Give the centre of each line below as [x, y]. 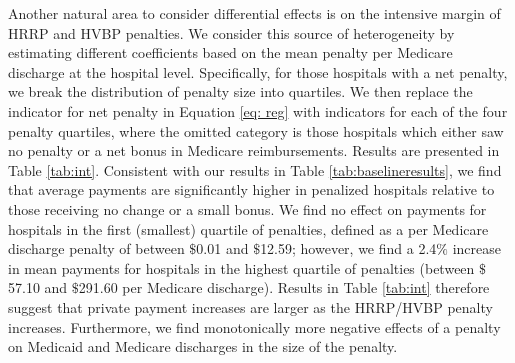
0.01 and [222, 248]
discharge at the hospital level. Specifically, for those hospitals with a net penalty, [258, 71]
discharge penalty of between [96, 248]
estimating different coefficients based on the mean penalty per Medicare [230, 52]
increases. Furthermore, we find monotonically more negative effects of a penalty [254, 326]
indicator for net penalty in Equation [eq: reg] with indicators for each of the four [258, 110]
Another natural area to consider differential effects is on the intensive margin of [254, 13]
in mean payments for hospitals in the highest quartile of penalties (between [241, 267]
